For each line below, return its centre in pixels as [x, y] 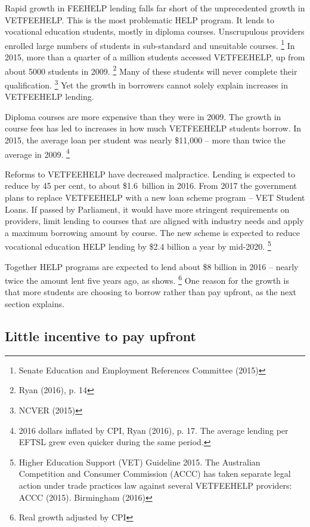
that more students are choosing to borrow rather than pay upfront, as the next [151, 292]
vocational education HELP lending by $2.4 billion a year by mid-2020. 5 [138, 245]
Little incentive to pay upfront [100, 335]
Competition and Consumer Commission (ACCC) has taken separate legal [155, 474]
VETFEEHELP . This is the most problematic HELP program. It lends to [139, 19]
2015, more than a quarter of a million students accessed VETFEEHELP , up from [155, 57]
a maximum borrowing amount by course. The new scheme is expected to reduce [152, 232]
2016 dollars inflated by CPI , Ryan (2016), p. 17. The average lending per [154, 430]
